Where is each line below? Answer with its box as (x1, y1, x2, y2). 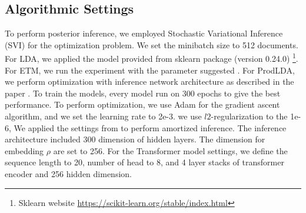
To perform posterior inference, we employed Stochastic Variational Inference (5, 27, 283, 39)
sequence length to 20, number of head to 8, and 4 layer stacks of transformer (5, 156, 284, 168)
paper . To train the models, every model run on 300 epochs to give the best (5, 86, 281, 99)
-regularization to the (211, 110, 288, 122)
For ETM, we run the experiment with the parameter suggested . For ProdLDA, (5, 64, 295, 76)
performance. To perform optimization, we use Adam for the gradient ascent (5, 98, 280, 111)
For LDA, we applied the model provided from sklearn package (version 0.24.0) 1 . (5, 51, 298, 65)
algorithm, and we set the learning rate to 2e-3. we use (5, 110, 202, 122)
